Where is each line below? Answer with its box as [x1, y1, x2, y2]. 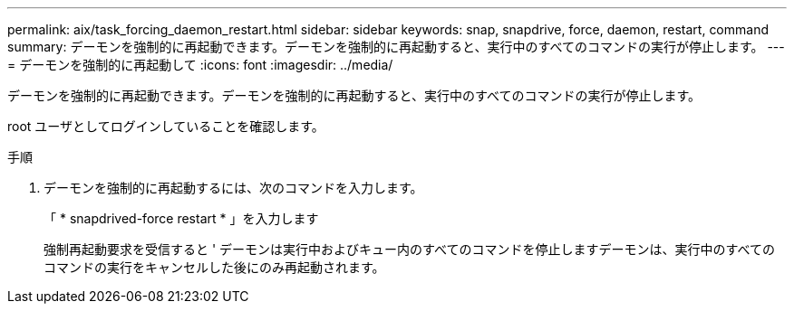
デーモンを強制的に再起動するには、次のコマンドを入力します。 [44, 180, 423, 195]
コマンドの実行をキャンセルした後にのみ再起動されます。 [44, 259, 385, 275]
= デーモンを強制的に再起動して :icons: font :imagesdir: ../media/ [7, 57, 393, 72]
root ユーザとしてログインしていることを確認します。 [7, 118, 324, 134]
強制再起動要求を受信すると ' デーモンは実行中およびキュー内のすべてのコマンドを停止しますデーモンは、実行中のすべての [44, 241, 775, 257]
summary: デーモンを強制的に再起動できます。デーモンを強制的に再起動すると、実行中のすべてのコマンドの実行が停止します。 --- [7, 39, 785, 54]
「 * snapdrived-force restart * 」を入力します [44, 211, 319, 226]
